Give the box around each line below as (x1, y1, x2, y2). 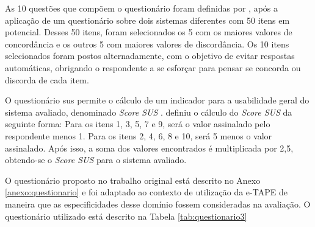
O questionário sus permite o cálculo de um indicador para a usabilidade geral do (5, 94, 310, 107)
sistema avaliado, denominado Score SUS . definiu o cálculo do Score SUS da (5, 105, 292, 118)
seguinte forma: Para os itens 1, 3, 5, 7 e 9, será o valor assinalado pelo (5, 117, 270, 130)
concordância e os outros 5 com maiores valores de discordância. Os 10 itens (5, 37, 289, 50)
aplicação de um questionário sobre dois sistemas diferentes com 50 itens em (5, 13, 290, 26)
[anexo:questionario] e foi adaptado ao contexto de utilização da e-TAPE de (5, 186, 288, 198)
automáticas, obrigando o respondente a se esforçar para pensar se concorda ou (5, 61, 301, 74)
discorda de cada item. (5, 73, 89, 86)
